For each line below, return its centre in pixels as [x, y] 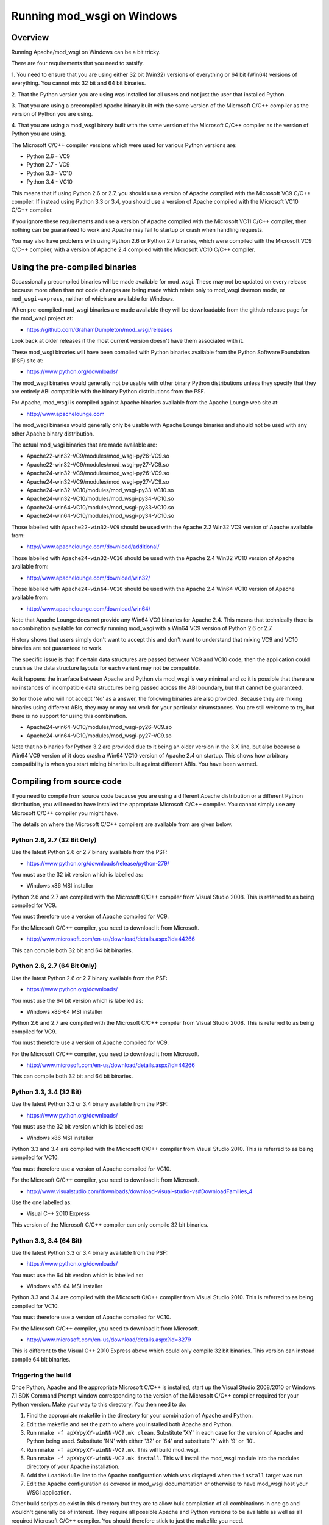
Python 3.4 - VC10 [50, 182]
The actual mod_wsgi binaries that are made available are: [84, 445]
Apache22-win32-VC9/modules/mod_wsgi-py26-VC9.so [98, 456]
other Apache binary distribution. [53, 434]
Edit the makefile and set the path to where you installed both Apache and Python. [130, 1424]
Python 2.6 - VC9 [48, 156]
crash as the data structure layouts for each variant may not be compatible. [106, 668]
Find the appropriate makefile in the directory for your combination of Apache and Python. [140, 1416]
